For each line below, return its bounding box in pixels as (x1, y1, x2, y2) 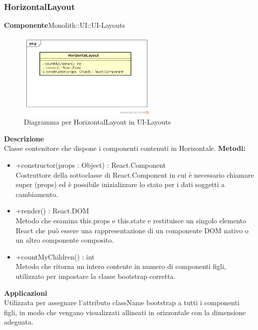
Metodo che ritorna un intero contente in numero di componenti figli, (15, 261, 226, 271)
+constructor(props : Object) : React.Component (15, 160, 166, 170)
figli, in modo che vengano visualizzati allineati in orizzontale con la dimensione (4, 307, 246, 317)
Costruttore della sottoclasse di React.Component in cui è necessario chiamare (15, 169, 254, 180)
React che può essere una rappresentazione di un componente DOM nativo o (15, 225, 249, 235)
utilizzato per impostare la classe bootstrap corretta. (15, 270, 176, 281)
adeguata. (4, 317, 34, 327)
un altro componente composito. (15, 235, 114, 245)
